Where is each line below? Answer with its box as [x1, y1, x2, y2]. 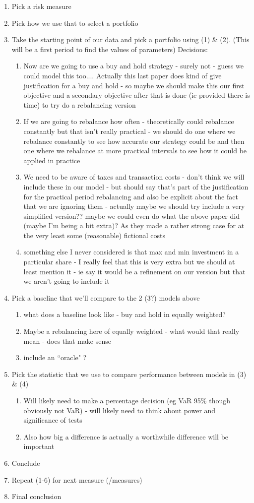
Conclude [11, 457, 40, 468]
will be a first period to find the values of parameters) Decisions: [11, 44, 208, 54]
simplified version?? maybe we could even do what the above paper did [23, 210, 240, 221]
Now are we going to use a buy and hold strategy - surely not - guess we [23, 61, 244, 71]
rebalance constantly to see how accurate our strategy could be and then [23, 135, 245, 146]
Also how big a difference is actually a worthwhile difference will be [23, 431, 229, 441]
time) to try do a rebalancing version [23, 99, 136, 110]
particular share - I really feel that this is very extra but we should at [23, 256, 235, 267]
